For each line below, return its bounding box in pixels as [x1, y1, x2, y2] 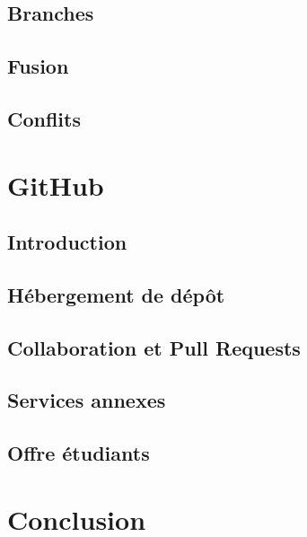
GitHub [7, 166, 104, 203]
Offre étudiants [7, 439, 150, 467]
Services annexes [7, 386, 166, 414]
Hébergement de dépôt [7, 280, 225, 308]
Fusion [7, 52, 69, 80]
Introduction [7, 228, 127, 256]
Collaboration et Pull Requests [7, 333, 301, 361]
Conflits [7, 104, 81, 132]
